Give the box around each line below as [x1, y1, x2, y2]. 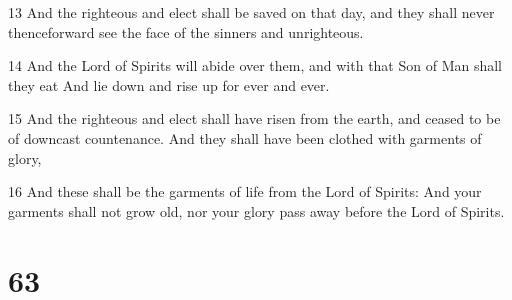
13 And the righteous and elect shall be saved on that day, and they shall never [8, 2, 495, 22]
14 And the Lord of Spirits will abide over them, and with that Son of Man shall [8, 55, 503, 76]
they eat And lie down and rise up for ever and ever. [8, 74, 330, 95]
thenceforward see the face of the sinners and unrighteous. [8, 21, 364, 42]
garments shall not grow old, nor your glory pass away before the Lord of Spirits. [8, 200, 505, 221]
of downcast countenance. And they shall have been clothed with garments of [8, 127, 482, 148]
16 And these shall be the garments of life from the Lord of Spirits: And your [8, 181, 482, 202]
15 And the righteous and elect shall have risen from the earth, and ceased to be [8, 108, 501, 129]
